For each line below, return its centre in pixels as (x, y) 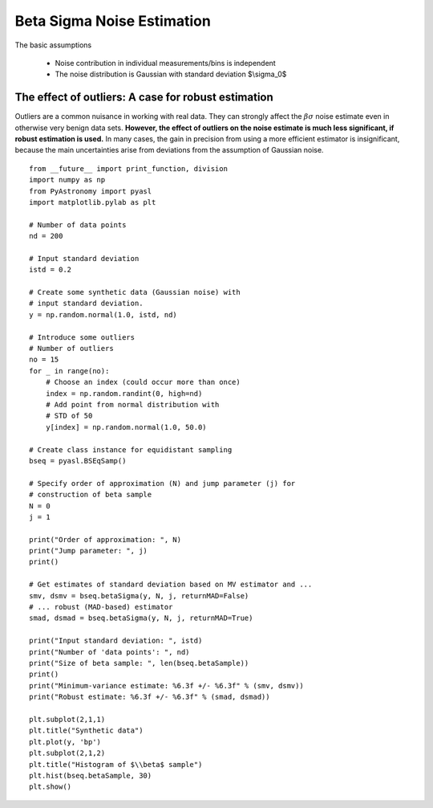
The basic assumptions (53, 45)
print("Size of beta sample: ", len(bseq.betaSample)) (139, 663)
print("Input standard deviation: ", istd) (116, 641)
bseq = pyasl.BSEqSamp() (78, 461)
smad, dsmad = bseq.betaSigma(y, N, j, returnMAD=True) (141, 618)
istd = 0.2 (51, 270)
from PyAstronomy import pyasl (91, 191)
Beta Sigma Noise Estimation (113, 21)
